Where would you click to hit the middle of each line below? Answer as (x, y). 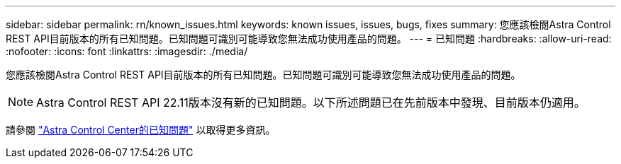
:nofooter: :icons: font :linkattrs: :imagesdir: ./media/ (127, 51)
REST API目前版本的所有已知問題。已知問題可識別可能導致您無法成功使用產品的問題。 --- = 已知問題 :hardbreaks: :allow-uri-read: (309, 39)
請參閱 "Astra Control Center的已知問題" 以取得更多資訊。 (141, 130)
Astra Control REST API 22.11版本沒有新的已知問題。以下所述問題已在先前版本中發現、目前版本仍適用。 (311, 102)
